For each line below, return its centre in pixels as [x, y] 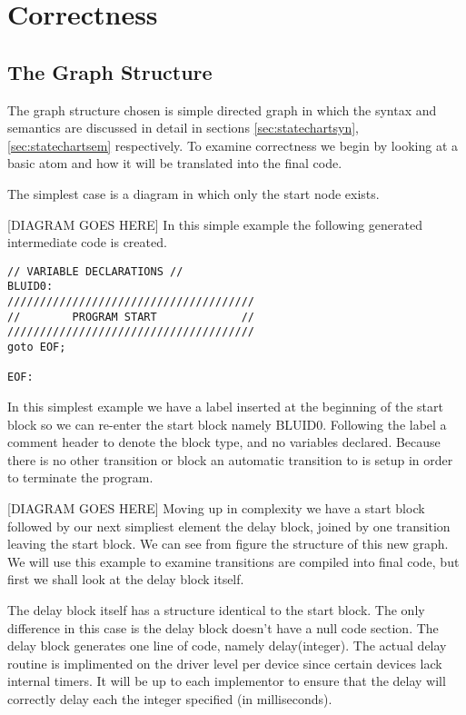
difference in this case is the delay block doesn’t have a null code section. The [223, 627]
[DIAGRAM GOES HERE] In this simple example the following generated [215, 224]
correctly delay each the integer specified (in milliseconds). [170, 698]
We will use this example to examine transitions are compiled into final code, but [233, 561]
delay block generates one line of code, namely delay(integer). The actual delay [227, 645]
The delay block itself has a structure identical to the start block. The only [216, 609]
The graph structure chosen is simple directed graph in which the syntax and [222, 109]
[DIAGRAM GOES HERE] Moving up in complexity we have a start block [216, 507]
